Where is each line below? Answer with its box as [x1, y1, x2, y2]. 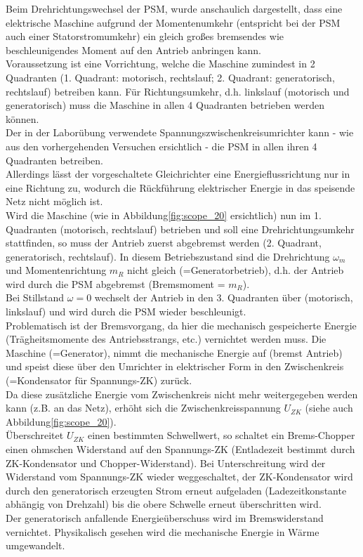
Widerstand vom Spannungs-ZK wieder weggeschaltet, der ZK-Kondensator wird [6, 469, 353, 484]
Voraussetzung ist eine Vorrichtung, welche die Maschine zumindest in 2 [6, 56, 315, 71]
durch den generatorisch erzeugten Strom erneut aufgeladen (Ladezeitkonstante [6, 483, 347, 497]
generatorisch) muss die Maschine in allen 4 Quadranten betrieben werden [6, 98, 324, 112]
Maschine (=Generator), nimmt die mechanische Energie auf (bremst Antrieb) [6, 345, 343, 360]
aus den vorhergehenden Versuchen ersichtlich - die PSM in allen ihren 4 [6, 138, 317, 153]
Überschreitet [6, 428, 64, 443]
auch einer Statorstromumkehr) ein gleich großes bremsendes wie [6, 29, 284, 44]
